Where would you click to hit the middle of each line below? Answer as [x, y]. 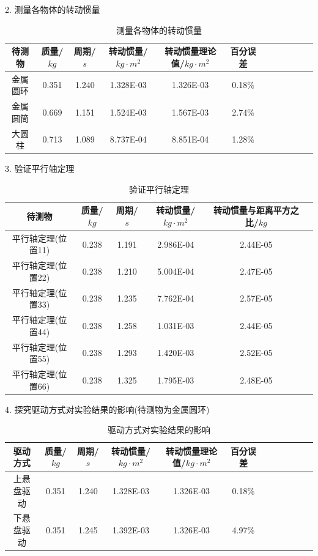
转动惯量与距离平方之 [256, 210]
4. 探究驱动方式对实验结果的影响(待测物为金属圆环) [107, 409]
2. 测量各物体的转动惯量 [53, 9]
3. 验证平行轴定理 [40, 169]
